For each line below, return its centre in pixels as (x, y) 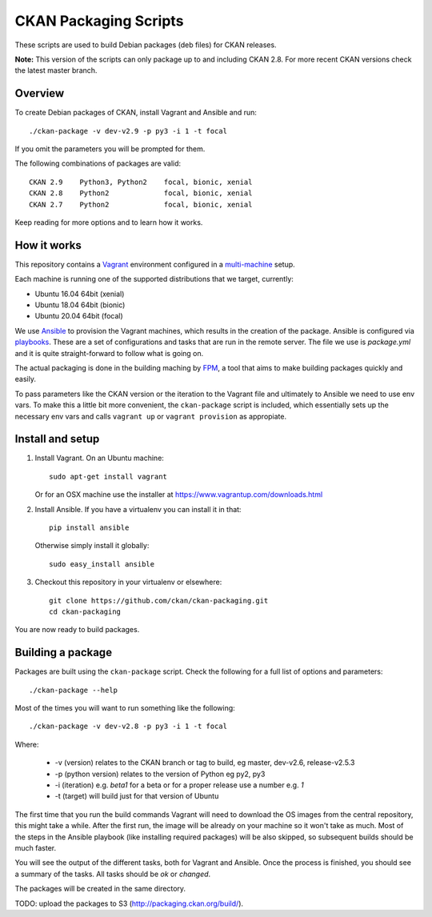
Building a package (63, 653)
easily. (25, 379)
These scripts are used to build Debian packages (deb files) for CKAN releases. (146, 45)
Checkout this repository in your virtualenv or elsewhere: (128, 582)
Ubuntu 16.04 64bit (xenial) (80, 294)
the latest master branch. (56, 70)
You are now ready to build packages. (77, 630)
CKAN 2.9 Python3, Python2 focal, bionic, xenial (141, 182)
